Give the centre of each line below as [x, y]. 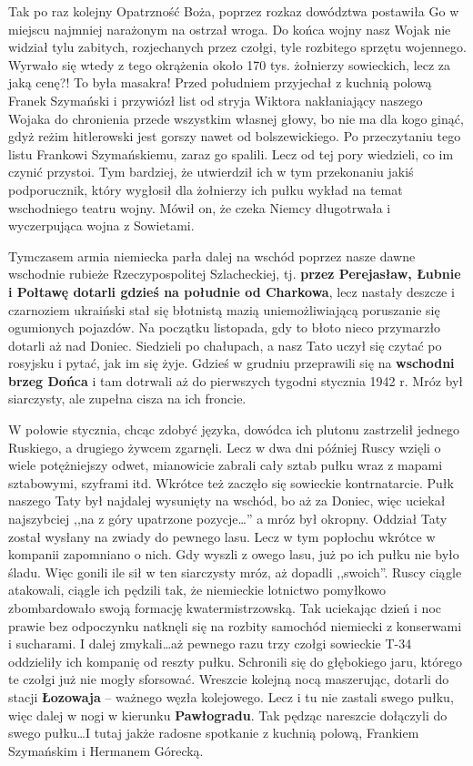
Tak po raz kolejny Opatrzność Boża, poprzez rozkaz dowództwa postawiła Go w [234, 11]
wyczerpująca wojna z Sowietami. [101, 225]
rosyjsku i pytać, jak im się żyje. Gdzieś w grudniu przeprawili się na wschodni [231, 363]
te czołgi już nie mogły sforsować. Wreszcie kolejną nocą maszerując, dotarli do [229, 679]
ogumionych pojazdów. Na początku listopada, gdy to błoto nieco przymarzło [225, 327]
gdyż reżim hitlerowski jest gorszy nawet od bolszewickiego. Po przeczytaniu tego [235, 136]
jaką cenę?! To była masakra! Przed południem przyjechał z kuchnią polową [220, 82]
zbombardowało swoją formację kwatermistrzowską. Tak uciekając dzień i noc [225, 608]
